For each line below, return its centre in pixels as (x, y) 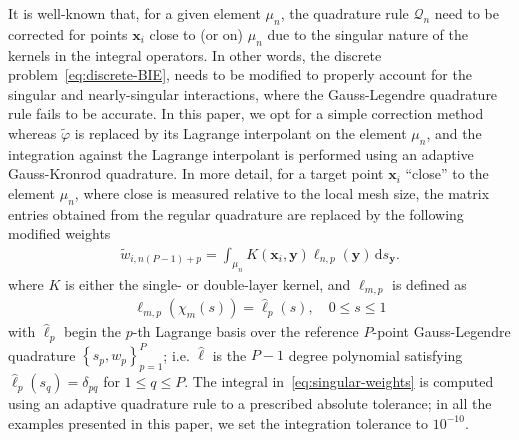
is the (229, 354)
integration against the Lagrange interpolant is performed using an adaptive (241, 153)
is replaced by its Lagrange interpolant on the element (240, 132)
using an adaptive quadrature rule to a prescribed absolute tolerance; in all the (250, 403)
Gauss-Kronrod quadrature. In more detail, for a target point (196, 173)
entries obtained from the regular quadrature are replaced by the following (236, 213)
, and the (454, 132)
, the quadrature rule (344, 13)
